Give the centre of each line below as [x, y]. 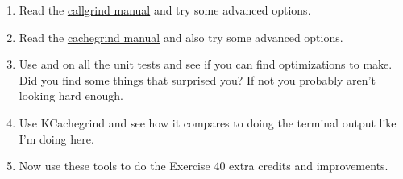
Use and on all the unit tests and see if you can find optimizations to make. [206, 64]
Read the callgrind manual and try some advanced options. [165, 10]
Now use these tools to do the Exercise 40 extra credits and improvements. [204, 166]
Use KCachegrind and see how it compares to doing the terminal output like [208, 122]
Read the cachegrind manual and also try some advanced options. [181, 37]
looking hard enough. [71, 96]
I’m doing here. [56, 138]
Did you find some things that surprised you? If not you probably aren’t [197, 79]
